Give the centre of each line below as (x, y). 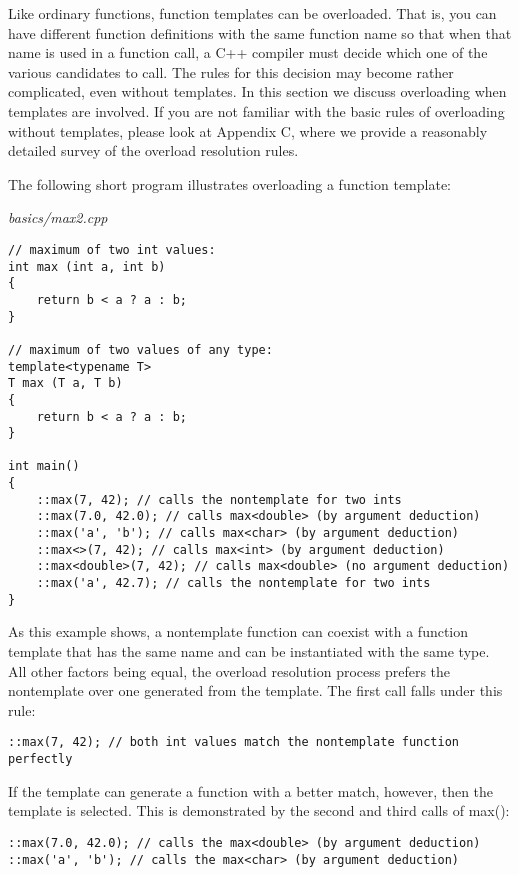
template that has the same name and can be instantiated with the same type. (249, 650)
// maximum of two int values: (112, 249)
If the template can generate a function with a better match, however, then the (251, 790)
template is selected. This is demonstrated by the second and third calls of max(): (259, 810)
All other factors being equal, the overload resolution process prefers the (229, 670)
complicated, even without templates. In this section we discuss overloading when (257, 91)
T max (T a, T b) (65, 383)
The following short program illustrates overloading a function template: (230, 183)
